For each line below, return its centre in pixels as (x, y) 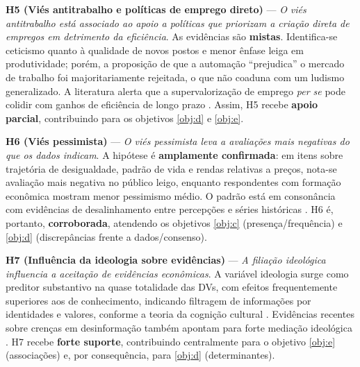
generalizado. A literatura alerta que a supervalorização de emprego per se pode (175, 91)
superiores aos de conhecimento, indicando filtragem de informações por (158, 300)
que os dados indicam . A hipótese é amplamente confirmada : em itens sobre (174, 154)
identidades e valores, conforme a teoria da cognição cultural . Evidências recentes (180, 314)
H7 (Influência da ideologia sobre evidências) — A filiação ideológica (166, 260)
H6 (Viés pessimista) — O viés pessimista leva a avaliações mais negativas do (178, 141)
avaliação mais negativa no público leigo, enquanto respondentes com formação (173, 182)
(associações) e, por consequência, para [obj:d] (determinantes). (140, 355)
